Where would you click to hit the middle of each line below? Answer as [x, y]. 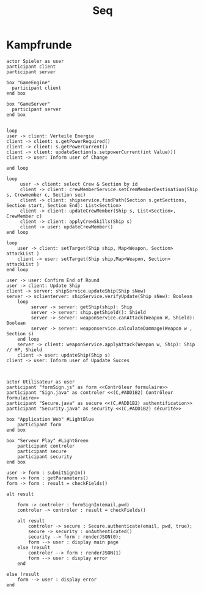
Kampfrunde [39, 45]
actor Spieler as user [35, 61]
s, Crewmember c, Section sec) [46, 195]
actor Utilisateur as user [41, 382]
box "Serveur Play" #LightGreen [47, 440]
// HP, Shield [24, 350]
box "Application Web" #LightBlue [50, 419]
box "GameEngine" [28, 82]
